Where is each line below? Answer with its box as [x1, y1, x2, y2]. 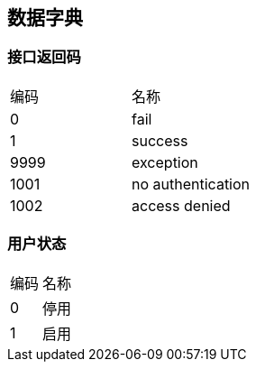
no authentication [132, 174, 251, 193]
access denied [132, 196, 231, 215]
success [132, 131, 188, 150]
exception [132, 152, 198, 171]
